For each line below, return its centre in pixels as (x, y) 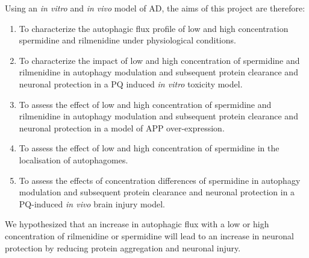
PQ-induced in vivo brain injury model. (92, 203)
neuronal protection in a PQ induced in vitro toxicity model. (131, 83)
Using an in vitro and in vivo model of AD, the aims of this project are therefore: (155, 8)
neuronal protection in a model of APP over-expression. (122, 127)
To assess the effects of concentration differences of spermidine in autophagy (160, 180)
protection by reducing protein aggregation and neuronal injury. (123, 247)
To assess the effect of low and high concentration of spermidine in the (149, 148)
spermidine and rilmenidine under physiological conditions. (127, 40)
